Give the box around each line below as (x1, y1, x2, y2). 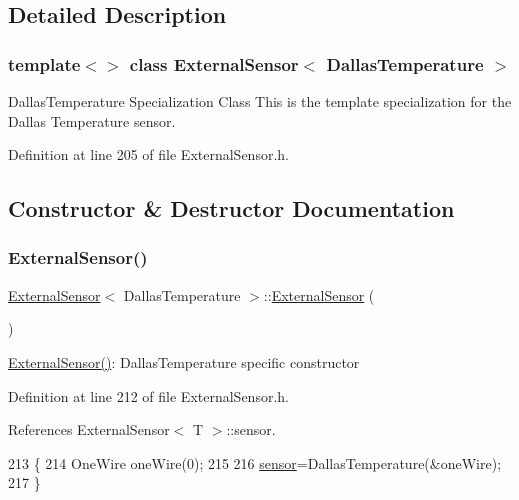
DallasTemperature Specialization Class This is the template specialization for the (8, 91, 512, 111)
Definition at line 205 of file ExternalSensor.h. (8, 144, 289, 165)
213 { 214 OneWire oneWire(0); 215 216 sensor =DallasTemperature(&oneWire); (8, 452, 502, 473)
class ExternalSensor (129, 51, 299, 76)
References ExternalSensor (8, 419, 170, 440)
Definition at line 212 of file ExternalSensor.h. (8, 385, 289, 406)
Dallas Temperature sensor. (8, 110, 176, 131)
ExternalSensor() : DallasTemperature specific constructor (8, 351, 360, 372)
